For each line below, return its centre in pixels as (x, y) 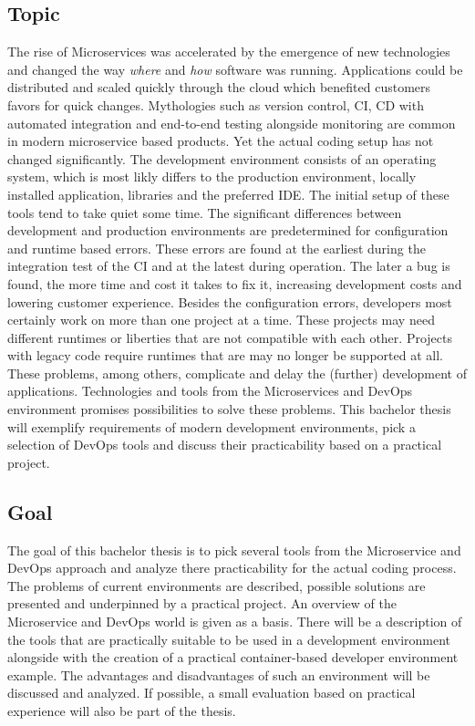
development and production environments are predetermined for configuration (228, 230)
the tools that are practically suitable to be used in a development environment (229, 639)
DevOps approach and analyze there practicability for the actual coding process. (232, 568)
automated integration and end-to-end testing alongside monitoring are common (232, 123)
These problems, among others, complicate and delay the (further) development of (237, 373)
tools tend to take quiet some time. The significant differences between (205, 212)
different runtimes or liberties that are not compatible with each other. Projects (230, 337)
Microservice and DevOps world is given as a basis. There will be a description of (235, 622)
